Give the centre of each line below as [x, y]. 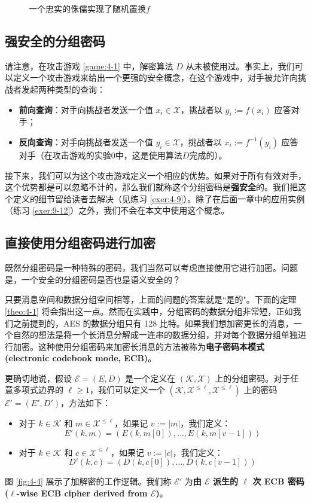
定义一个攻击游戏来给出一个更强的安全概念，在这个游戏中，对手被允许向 [155, 77]
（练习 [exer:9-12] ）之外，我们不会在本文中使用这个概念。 [117, 210]
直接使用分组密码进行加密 [80, 243]
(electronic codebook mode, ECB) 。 [81, 358]
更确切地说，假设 [38, 378]
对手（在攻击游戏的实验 [65, 155]
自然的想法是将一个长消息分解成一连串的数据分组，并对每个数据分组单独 [155, 335]
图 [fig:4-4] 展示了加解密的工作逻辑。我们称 [88, 481]
